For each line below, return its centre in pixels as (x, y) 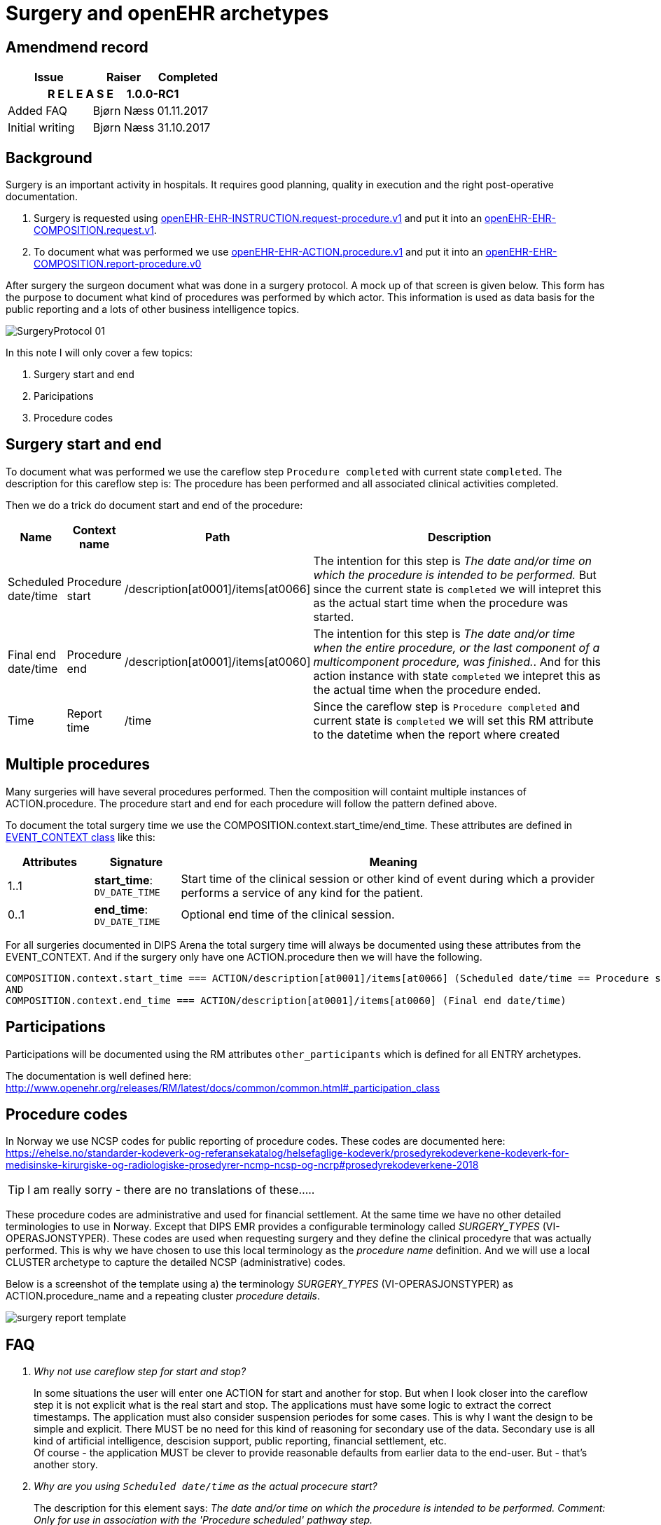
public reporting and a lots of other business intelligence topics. (153, 309)
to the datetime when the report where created (437, 734)
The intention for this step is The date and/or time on (452, 560)
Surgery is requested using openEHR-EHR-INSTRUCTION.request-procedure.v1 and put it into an (258, 218)
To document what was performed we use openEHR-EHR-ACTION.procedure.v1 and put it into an (258, 252)
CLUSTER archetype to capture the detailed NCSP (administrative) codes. (176, 1262)
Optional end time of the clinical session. (288, 915)
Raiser (124, 77)
